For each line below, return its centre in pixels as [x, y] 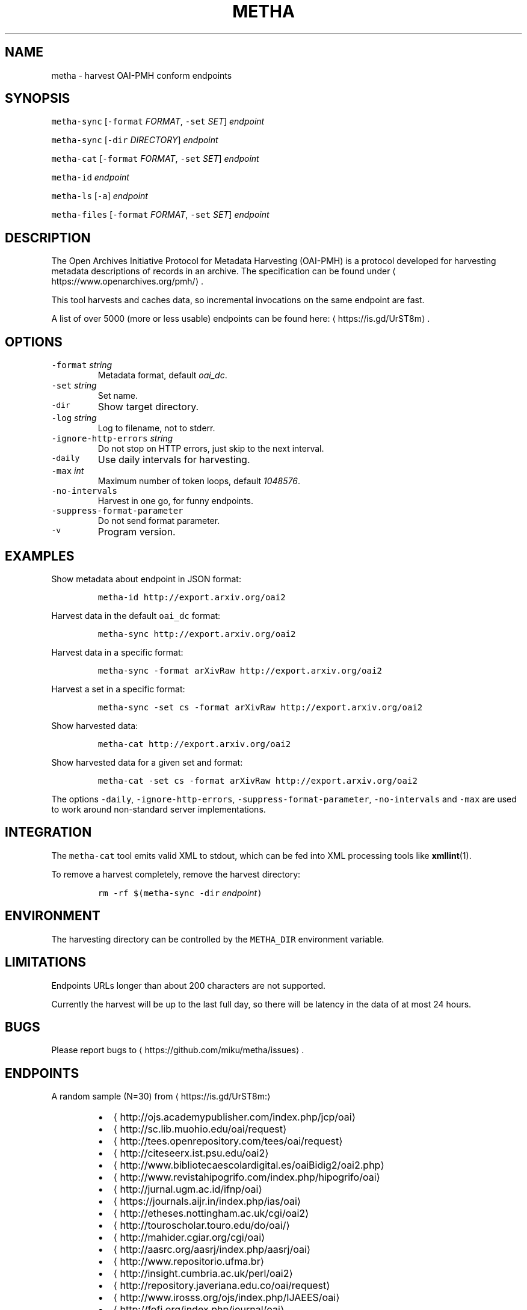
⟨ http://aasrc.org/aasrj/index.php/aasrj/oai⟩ [212, 1250]
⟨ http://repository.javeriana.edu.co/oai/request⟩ [222, 1286]
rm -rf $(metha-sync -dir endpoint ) [180, 893]
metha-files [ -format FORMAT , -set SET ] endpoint [160, 215]
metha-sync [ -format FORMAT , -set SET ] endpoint [158, 121]
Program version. [137, 532]
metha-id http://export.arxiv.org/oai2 [192, 597]
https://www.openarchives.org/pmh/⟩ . [128, 281]
